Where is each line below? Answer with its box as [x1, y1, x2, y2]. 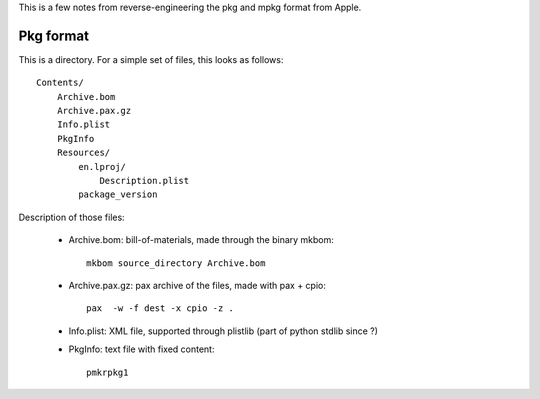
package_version [78, 189, 158, 200]
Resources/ [56, 147, 111, 159]
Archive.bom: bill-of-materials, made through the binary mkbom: [68, 234, 335, 246]
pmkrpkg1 [86, 366, 129, 378]
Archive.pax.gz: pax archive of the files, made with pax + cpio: [68, 279, 327, 291]
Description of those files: [18, 211, 125, 223]
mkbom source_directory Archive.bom [86, 257, 266, 269]
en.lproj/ [78, 161, 127, 172]
